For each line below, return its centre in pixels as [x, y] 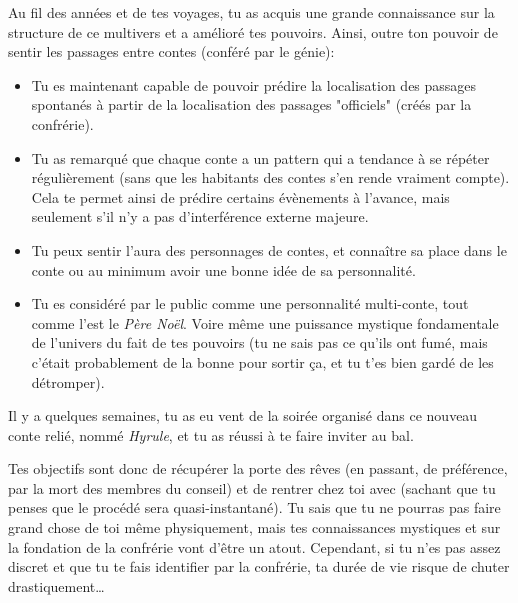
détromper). [68, 381]
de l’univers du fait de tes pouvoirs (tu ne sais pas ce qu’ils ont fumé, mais [259, 342]
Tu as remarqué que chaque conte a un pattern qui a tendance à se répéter [260, 157]
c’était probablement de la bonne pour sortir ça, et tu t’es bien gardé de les [262, 361]
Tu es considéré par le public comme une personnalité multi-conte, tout [250, 303]
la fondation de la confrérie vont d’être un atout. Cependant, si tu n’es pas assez [254, 546]
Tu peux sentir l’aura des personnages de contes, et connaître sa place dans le [269, 249]
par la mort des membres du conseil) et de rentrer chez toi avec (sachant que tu [252, 487]
